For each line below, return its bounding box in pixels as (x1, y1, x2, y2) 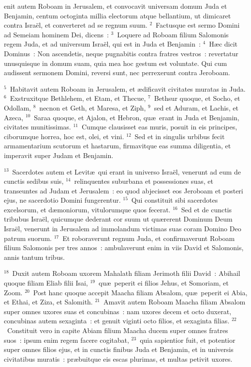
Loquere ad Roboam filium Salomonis (117, 29, 229, 39)
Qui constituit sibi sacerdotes (131, 195, 218, 205)
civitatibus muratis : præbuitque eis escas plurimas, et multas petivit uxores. (4, 353, 233, 364)
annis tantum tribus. (4, 252, 65, 262)
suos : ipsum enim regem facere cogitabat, (4, 335, 129, 345)
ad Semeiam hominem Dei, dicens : (4, 29, 109, 39)
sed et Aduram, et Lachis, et (154, 102, 238, 112)
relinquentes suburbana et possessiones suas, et (74, 176, 213, 186)
